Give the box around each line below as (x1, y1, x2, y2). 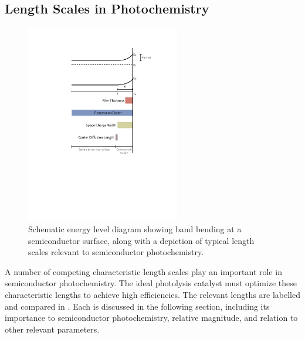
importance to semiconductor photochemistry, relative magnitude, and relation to (5, 311, 298, 324)
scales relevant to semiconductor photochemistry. (28, 246, 204, 258)
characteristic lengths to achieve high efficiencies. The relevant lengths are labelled (5, 289, 301, 301)
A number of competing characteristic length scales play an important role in (5, 265, 282, 277)
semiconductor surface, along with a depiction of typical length (28, 234, 255, 246)
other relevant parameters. (5, 323, 100, 335)
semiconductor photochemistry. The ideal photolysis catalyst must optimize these (5, 277, 297, 289)
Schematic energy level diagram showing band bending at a (28, 223, 242, 235)
